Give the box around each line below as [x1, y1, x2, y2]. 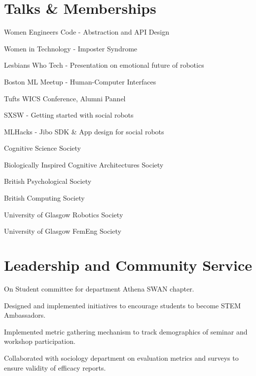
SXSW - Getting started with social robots [4, 110, 134, 120]
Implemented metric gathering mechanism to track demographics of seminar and [4, 326, 248, 336]
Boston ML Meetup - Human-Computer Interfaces [4, 76, 156, 86]
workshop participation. [4, 336, 75, 346]
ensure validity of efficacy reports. [4, 362, 106, 373]
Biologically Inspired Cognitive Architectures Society [4, 159, 164, 169]
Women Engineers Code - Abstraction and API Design [4, 27, 169, 37]
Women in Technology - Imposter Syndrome [4, 43, 138, 53]
